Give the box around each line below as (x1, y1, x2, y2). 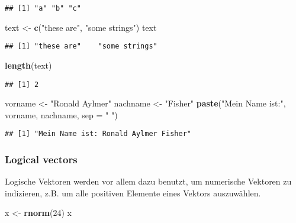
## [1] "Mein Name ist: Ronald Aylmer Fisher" (5, 130, 191, 138)
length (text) (5, 59, 52, 71)
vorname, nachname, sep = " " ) (5, 108, 118, 121)
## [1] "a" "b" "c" (5, 4, 81, 12)
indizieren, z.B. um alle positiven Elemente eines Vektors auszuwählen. (5, 186, 261, 199)
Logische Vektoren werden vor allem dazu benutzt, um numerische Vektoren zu (5, 175, 292, 188)
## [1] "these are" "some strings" (5, 42, 157, 51)
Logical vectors (5, 151, 78, 166)
